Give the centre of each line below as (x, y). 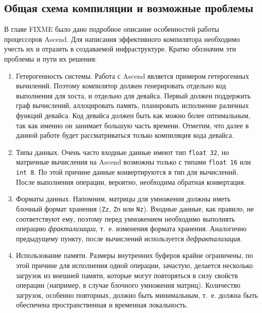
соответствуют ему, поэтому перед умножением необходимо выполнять (125, 218)
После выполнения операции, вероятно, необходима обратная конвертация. (131, 181)
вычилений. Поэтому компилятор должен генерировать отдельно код (121, 86)
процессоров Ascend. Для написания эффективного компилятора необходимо (122, 39)
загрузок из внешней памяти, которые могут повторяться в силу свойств (127, 275)
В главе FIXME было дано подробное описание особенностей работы (112, 29)
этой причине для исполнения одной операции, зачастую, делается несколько (134, 265)
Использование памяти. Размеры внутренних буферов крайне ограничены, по (134, 255)
